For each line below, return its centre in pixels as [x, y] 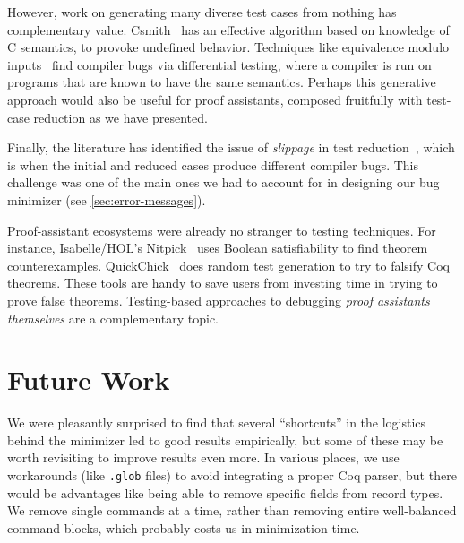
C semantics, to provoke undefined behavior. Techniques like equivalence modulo [228, 47]
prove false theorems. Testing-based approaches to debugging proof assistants [219, 300]
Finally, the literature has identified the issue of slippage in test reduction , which [231, 147]
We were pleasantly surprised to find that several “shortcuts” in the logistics [217, 422]
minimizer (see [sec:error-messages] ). [107, 199]
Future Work [89, 379]
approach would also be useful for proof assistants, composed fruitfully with [215, 99]
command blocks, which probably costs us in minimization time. [184, 527]
